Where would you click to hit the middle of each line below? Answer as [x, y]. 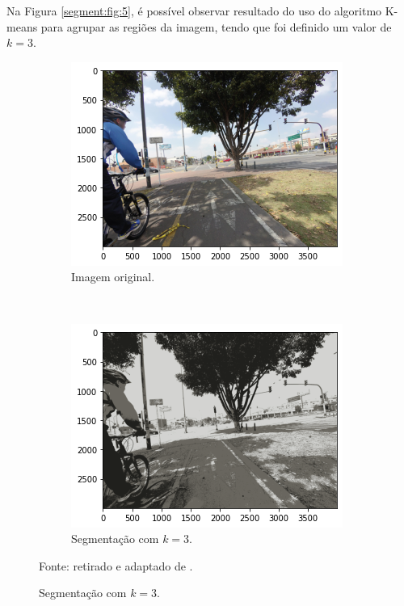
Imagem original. [113, 277]
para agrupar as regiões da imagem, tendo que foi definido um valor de [216, 26]
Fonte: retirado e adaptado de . [116, 565]
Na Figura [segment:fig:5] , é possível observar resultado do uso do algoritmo [194, 11]
